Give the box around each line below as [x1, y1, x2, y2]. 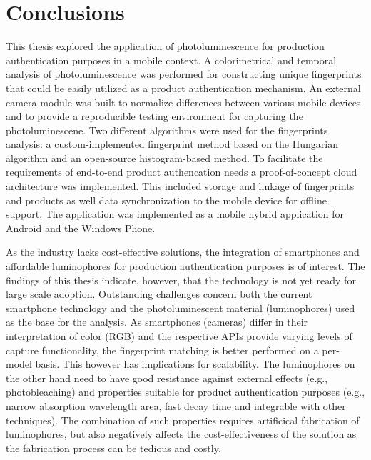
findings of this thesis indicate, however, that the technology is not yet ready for [6, 272, 356, 287]
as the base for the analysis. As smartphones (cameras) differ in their [6, 314, 308, 329]
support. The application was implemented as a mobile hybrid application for [6, 206, 345, 221]
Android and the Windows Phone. [6, 220, 156, 235]
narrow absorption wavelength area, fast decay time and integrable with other [6, 398, 346, 413]
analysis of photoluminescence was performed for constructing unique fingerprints [6, 66, 362, 81]
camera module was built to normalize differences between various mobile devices [6, 94, 361, 109]
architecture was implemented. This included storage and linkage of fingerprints [6, 179, 355, 194]
